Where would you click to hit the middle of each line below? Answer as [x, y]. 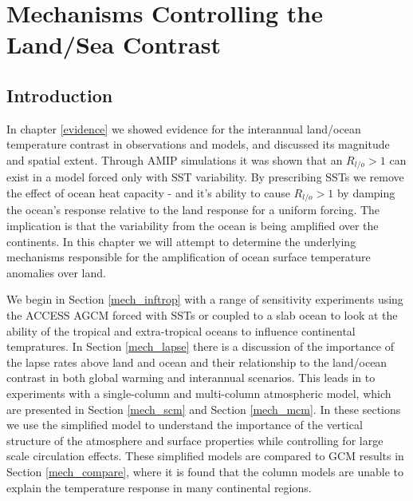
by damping [366, 193]
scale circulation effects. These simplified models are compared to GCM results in [205, 456]
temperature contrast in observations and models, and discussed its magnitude [198, 144]
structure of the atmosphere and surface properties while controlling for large [195, 440]
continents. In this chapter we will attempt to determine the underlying [181, 241]
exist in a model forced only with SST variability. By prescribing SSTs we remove [205, 177]
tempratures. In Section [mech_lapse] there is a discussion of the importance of [200, 346]
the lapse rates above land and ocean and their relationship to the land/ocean [197, 362]
